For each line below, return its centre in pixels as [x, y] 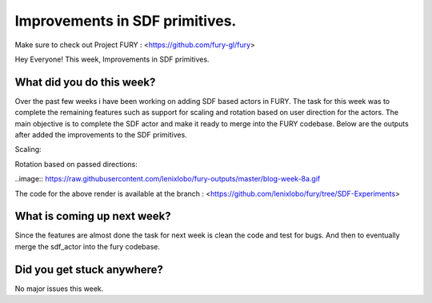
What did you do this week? [85, 82]
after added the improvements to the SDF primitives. [101, 135]
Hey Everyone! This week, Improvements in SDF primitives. [112, 59]
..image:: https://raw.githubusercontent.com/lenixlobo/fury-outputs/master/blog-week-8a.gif [168, 179]
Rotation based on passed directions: [76, 164]
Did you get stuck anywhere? [89, 269]
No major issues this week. [59, 289]
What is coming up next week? [93, 216]
